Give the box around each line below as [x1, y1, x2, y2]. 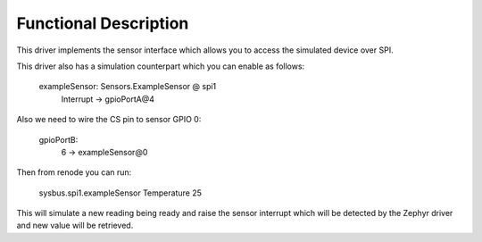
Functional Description [16, 13, 189, 33]
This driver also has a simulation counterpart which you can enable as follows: [16, 61, 305, 71]
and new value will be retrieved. [16, 220, 134, 231]
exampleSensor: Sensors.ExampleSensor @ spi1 [38, 81, 217, 92]
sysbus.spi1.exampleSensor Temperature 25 [38, 188, 203, 198]
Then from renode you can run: [16, 167, 132, 178]
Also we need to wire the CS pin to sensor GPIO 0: [16, 114, 202, 125]
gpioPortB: [38, 134, 79, 145]
